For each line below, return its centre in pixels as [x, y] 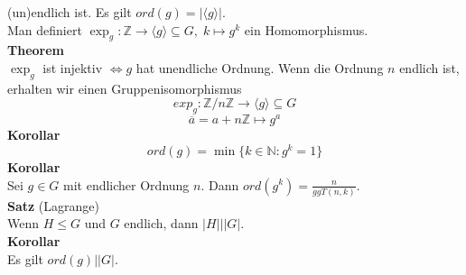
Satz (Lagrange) [53, 205]
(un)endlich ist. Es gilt [70, 12]
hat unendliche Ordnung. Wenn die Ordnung [260, 67]
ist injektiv [73, 67]
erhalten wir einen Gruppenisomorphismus [125, 88]
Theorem [36, 50]
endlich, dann [161, 223]
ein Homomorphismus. [306, 29]
